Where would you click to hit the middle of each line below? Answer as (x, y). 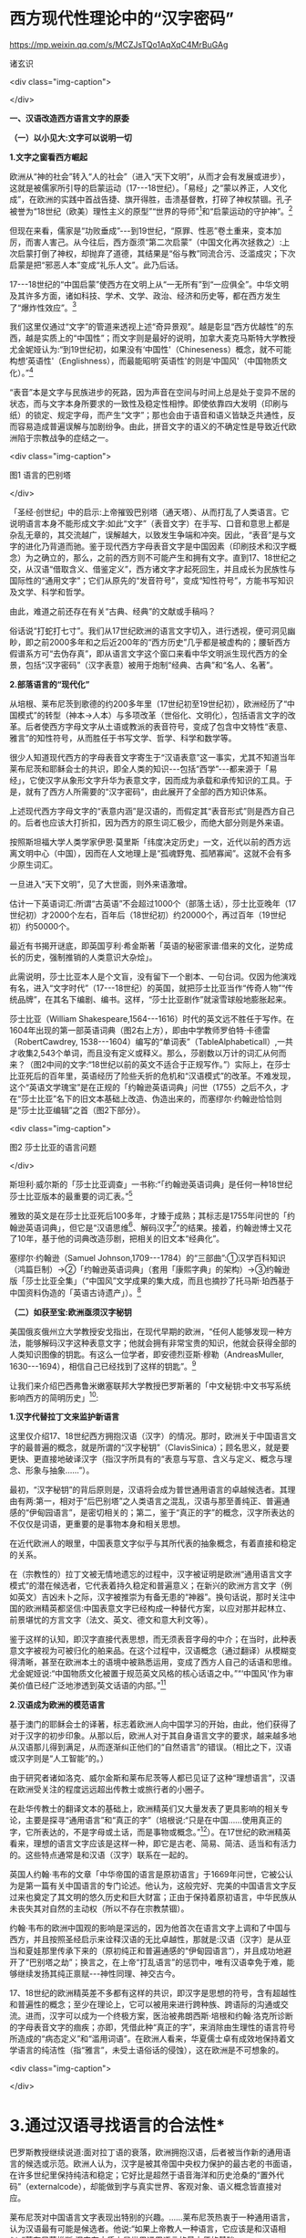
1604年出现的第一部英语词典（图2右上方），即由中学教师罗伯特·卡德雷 (140, 1030)
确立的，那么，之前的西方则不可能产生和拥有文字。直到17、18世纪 (164, 557)
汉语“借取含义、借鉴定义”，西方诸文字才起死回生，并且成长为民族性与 (164, 569)
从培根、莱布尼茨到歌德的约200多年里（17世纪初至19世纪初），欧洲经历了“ (148, 703)
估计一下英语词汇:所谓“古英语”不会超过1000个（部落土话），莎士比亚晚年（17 (153, 903)
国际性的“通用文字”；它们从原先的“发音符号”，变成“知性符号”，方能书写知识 (152, 580)
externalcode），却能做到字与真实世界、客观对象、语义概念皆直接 (151, 2187)
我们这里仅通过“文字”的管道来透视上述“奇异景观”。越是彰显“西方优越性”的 (148, 327)
